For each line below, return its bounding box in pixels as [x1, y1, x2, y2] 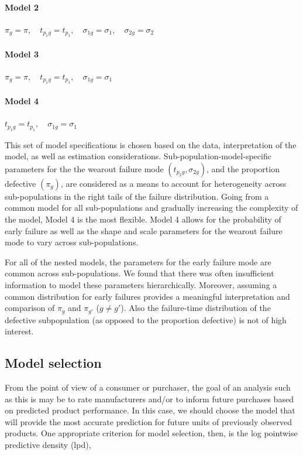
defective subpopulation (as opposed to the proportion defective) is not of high [5, 313, 287, 326]
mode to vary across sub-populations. [5, 236, 139, 248]
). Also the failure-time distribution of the [120, 302, 271, 314]
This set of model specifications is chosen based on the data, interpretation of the [5, 138, 297, 150]
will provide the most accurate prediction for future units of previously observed [5, 415, 292, 427]
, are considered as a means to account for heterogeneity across [60, 177, 287, 189]
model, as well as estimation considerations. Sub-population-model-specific [5, 150, 271, 162]
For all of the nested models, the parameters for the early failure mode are [5, 255, 271, 268]
